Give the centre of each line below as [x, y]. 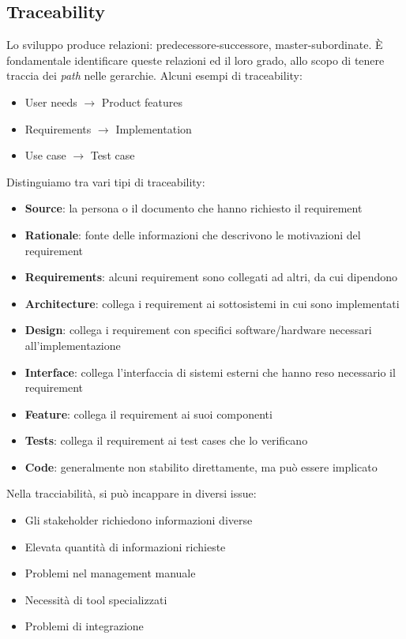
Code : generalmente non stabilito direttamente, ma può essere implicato [201, 466]
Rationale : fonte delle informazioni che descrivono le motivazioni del [193, 234]
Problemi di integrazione [84, 626]
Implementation [154, 128]
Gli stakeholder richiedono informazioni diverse [139, 520]
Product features [142, 101]
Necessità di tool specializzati [96, 599]
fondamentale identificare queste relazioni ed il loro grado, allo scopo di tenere [195, 60]
